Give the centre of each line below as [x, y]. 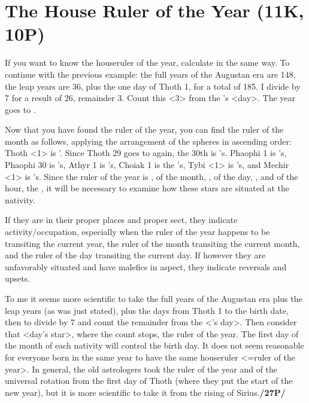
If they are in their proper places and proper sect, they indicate [121, 220]
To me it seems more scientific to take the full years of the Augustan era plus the [154, 298]
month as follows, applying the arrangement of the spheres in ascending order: [148, 141]
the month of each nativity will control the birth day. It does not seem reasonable [154, 345]
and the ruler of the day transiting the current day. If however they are [135, 255]
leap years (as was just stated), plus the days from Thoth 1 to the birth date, [147, 310]
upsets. [18, 278]
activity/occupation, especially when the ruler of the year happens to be [137, 232]
